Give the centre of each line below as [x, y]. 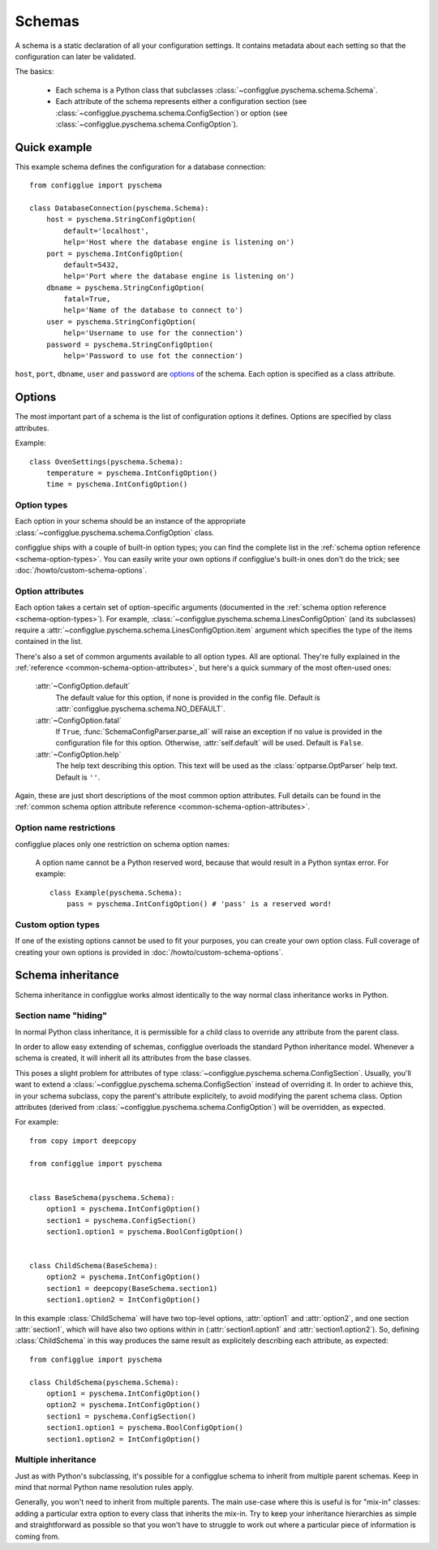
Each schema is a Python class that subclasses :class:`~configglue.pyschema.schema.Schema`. [217, 90]
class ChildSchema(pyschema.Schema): [105, 1382]
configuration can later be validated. [75, 56]
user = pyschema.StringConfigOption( [121, 322]
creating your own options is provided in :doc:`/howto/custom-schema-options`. [149, 952]
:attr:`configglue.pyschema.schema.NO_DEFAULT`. [141, 709]
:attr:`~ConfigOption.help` [78, 754]
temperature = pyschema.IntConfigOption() [132, 473]
